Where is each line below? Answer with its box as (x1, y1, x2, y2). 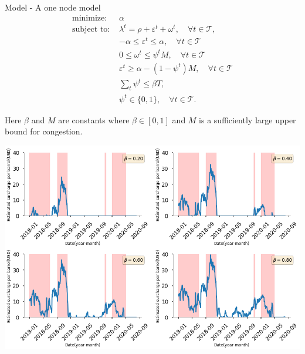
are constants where (58, 113, 130, 126)
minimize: (72, 14, 107, 22)
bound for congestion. (5, 125, 83, 137)
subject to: (72, 25, 110, 34)
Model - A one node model (5, 1, 101, 13)
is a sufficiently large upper (199, 113, 296, 126)
